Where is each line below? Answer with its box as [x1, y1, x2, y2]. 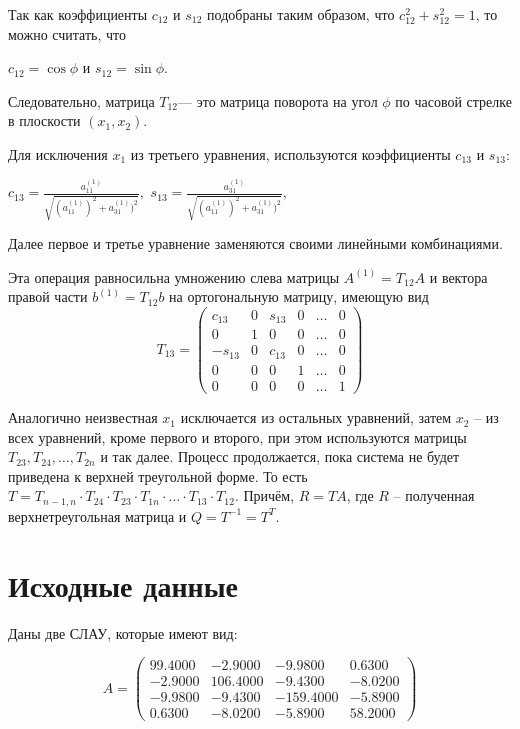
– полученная [393, 485, 475, 506]
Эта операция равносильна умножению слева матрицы [8, 266, 340, 287]
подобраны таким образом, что [207, 4, 395, 24]
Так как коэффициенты [8, 4, 148, 24]
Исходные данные [8, 564, 238, 605]
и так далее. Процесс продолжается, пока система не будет [100, 446, 460, 467]
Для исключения [8, 143, 108, 164]
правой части [8, 286, 88, 307]
